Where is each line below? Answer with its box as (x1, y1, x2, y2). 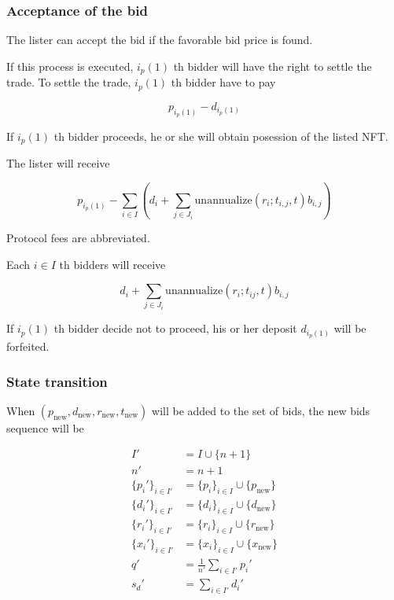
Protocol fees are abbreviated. (6, 229, 150, 245)
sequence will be (6, 419, 84, 436)
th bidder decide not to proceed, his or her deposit (53, 320, 297, 337)
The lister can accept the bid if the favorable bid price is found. (6, 31, 313, 48)
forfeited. (6, 337, 50, 354)
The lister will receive (6, 155, 110, 171)
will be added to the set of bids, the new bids (152, 402, 370, 418)
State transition (6, 371, 108, 391)
